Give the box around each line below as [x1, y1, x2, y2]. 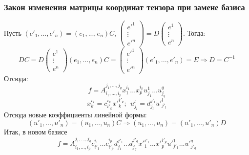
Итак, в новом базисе [4, 126, 67, 136]
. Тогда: [183, 27, 206, 38]
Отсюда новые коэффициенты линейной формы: [4, 110, 147, 120]
